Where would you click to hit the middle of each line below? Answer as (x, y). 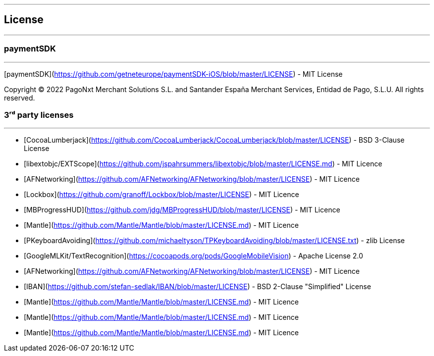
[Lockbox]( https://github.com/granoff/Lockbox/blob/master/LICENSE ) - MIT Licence (162, 195)
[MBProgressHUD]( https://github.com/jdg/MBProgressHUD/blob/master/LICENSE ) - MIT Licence (182, 210)
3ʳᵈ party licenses (39, 115)
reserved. (20, 98)
